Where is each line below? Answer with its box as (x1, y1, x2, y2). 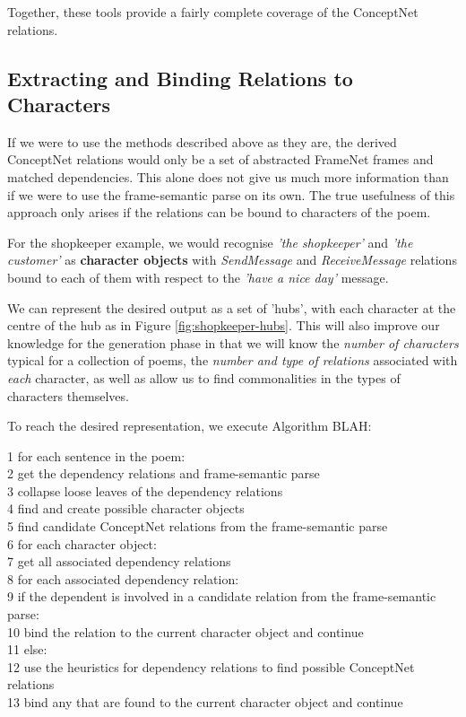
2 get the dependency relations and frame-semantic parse (7, 464, 320, 483)
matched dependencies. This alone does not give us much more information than (7, 167, 449, 186)
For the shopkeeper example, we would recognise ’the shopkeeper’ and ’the (7, 232, 413, 251)
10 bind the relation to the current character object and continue (7, 622, 364, 641)
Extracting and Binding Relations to (7, 64, 353, 92)
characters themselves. (7, 386, 129, 405)
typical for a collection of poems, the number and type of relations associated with (7, 351, 458, 370)
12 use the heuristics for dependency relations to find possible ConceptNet (7, 657, 415, 676)
